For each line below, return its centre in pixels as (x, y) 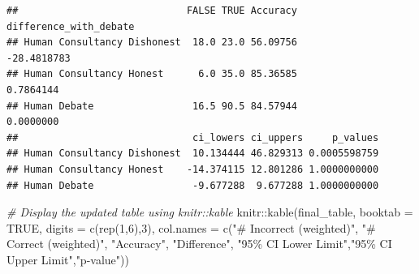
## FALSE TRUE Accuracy (152, 11)
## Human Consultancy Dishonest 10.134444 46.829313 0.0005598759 (193, 154)
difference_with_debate (71, 26)
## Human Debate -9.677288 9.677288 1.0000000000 (193, 185)
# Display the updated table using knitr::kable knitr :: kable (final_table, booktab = (210, 212)
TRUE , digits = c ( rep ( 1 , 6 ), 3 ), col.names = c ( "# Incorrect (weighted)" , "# (191, 227)
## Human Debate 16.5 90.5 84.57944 (152, 106)
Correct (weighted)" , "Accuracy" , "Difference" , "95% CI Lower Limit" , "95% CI (199, 244)
